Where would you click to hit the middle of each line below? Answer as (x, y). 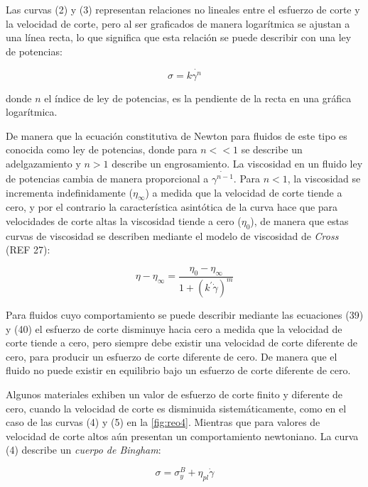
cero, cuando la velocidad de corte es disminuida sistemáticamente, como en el (176, 408)
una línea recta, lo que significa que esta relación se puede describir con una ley (179, 37)
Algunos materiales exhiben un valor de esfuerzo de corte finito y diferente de (174, 394)
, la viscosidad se (324, 178)
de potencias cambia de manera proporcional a (107, 178)
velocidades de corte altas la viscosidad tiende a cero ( (124, 220)
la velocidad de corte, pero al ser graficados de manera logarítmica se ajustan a (178, 23)
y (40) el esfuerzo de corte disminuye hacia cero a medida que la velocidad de (174, 328)
